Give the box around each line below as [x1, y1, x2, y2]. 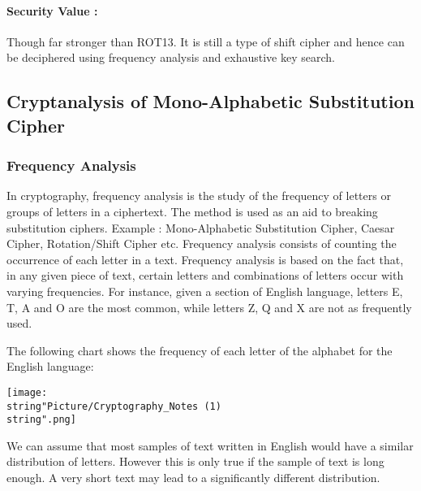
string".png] [6, 414, 76, 426]
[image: [6, 386, 48, 398]
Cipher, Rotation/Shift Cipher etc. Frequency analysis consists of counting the [6, 235, 397, 252]
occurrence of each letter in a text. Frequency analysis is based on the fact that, [6, 250, 404, 267]
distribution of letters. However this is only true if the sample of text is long [6, 453, 384, 470]
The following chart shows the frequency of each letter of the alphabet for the [6, 341, 393, 358]
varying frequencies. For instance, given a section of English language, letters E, [6, 282, 403, 299]
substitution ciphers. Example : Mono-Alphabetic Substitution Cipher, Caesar [6, 219, 395, 236]
